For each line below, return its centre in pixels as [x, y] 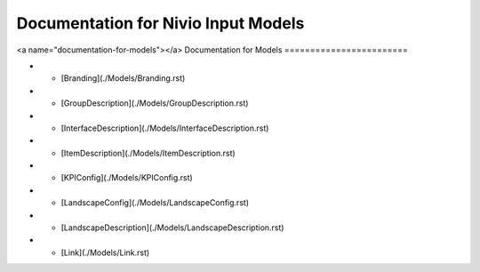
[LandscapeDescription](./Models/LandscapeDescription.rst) [172, 228]
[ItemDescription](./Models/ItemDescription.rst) [148, 153]
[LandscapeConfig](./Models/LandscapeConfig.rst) [155, 203]
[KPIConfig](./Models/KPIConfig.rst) [127, 178]
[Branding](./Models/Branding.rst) [123, 78]
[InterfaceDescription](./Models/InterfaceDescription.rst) [165, 128]
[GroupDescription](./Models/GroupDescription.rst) [155, 103]
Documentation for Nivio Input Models [160, 23]
